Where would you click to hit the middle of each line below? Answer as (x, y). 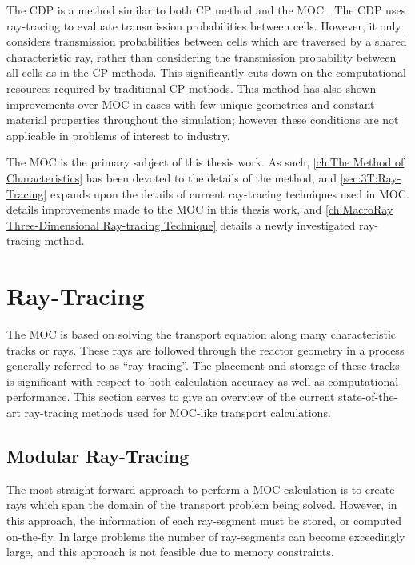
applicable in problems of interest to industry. (118, 135)
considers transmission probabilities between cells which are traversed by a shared (207, 41)
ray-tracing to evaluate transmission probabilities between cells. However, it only (204, 25)
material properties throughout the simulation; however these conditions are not (203, 120)
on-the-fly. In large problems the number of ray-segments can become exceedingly (206, 536)
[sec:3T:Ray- (371, 177)
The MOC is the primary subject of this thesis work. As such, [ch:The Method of (206, 162)
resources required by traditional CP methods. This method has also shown (192, 88)
